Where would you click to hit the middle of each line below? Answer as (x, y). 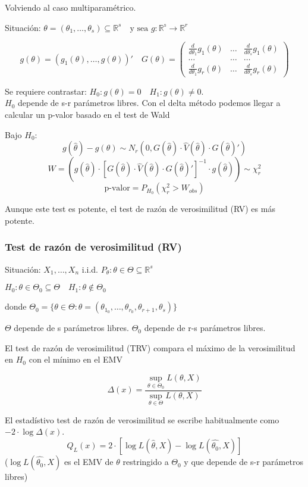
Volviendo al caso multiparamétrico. (70, 7)
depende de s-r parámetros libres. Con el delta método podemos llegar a (149, 103)
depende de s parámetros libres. (71, 328)
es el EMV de (89, 462)
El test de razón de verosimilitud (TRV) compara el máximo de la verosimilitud (150, 347)
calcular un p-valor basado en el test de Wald (87, 115)
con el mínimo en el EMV (76, 359)
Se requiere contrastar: (46, 91)
